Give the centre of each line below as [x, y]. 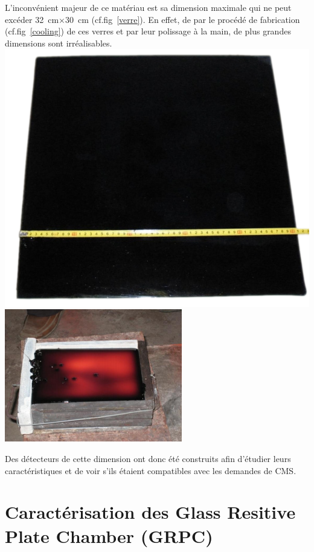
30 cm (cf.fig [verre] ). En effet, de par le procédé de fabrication [182, 19]
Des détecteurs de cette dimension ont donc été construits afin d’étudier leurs [148, 459]
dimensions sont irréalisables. [59, 43]
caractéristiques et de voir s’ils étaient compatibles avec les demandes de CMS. [151, 470]
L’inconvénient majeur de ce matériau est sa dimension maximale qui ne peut [148, 7]
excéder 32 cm [32, 19]
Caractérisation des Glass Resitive [150, 512]
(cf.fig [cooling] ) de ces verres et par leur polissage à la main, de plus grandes [148, 31]
